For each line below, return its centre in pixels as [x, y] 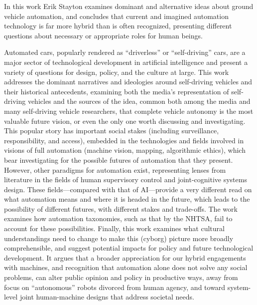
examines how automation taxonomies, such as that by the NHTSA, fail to [118, 218]
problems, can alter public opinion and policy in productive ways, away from [121, 277]
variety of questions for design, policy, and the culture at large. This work [117, 72]
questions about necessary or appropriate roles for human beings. [103, 35]
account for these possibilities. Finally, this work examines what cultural [114, 228]
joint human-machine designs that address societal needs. [107, 297]
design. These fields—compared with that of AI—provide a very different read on [128, 189]
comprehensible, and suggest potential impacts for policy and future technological [129, 248]
